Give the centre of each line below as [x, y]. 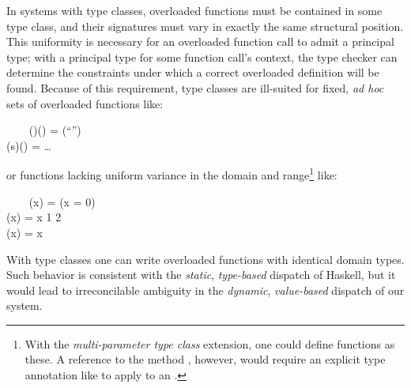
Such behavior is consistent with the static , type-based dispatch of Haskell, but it [201, 275]
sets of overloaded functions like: [85, 103]
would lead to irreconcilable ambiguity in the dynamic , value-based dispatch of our [205, 290]
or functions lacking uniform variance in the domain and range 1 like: [172, 174]
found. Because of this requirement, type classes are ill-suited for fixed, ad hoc [195, 87]
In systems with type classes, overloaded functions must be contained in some [194, 10]
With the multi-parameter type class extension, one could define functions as [210, 343]
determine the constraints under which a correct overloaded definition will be [193, 72]
